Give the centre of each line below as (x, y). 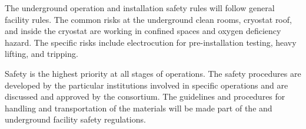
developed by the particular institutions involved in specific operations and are (147, 85)
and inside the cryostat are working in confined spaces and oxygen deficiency (143, 31)
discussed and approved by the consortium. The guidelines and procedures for (145, 96)
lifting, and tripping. (41, 54)
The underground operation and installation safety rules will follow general (140, 8)
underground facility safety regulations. (75, 119)
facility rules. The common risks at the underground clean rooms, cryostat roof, (148, 19)
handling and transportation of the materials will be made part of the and (139, 108)
